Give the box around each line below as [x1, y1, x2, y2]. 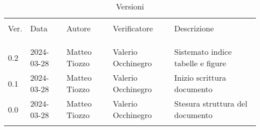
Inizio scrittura [174, 72, 226, 83]
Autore [66, 22, 91, 34]
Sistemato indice [174, 46, 232, 57]
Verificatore [112, 22, 153, 34]
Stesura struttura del [174, 98, 247, 109]
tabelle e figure [174, 57, 226, 69]
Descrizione [174, 22, 214, 34]
